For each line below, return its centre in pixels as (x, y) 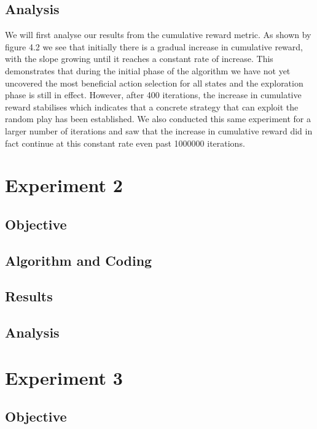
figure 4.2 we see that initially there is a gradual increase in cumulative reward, (154, 46)
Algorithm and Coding (79, 260)
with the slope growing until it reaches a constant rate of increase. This (139, 59)
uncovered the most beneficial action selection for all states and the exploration (154, 83)
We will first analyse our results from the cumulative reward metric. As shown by (158, 35)
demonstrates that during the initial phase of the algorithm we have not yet (148, 70)
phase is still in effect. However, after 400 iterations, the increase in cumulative (153, 95)
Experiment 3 (64, 377)
